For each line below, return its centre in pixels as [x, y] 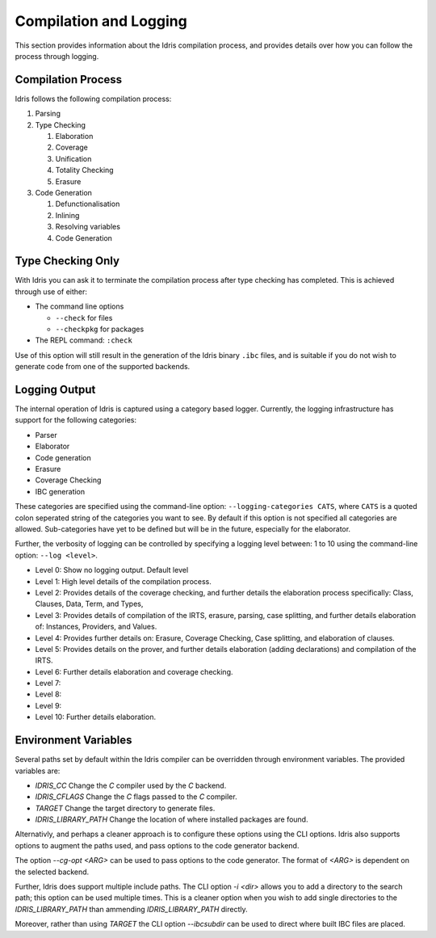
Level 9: [48, 705]
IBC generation [60, 491]
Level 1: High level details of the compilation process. [123, 581]
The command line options [80, 306]
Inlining [67, 215]
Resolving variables [88, 227]
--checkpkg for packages [100, 329]
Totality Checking [84, 170]
